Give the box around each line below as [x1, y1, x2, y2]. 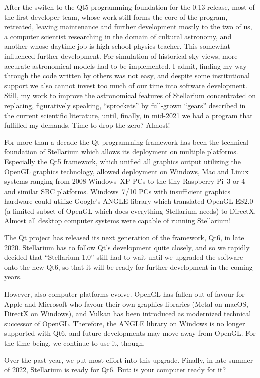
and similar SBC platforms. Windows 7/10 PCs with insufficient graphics [4, 185, 230, 196]
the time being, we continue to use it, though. [4, 338, 145, 348]
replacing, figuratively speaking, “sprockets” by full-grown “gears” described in [4, 100, 246, 110]
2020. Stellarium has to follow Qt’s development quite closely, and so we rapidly [4, 242, 250, 252]
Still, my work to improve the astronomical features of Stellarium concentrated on [4, 90, 256, 101]
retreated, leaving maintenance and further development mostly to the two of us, [4, 21, 252, 32]
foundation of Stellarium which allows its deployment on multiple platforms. [4, 146, 238, 157]
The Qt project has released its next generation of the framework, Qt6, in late [4, 232, 244, 243]
